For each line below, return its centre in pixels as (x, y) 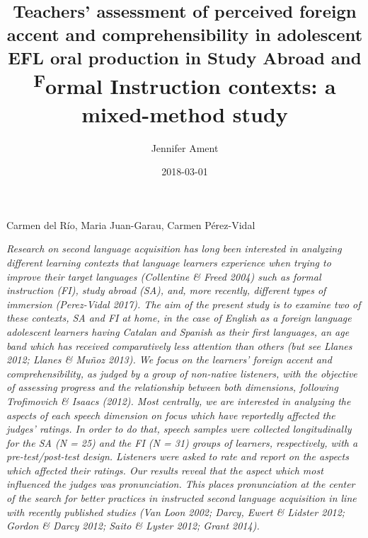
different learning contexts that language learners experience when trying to (169, 262)
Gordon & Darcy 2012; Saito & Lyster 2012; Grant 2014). (133, 526)
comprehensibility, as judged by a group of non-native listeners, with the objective (182, 373)
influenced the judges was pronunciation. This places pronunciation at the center (181, 484)
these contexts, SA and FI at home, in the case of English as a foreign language (179, 318)
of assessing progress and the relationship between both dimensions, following (172, 387)
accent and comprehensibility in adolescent (185, 34)
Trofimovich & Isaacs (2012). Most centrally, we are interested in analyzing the (179, 400)
